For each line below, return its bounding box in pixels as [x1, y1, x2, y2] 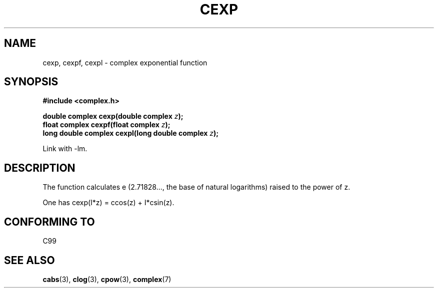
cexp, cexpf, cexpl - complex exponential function [42, 58, 207, 67]
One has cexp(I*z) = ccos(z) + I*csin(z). [42, 198, 174, 207]
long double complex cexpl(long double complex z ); [42, 129, 219, 138]
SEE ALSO [4, 254, 55, 267]
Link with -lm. [42, 144, 87, 153]
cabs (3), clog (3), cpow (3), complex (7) [42, 275, 171, 284]
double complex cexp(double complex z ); [42, 112, 183, 121]
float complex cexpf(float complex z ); [42, 120, 170, 129]
